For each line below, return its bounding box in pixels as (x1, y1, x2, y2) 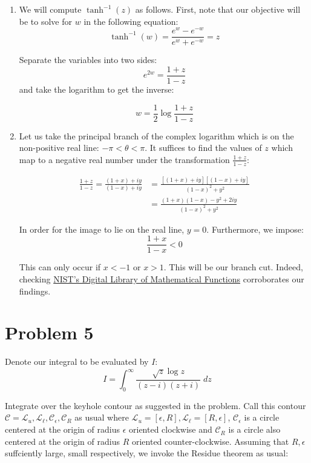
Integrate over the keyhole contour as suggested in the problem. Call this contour (5, 399, 306, 411)
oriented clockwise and (129, 423, 212, 436)
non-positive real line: (19, 141, 99, 154)
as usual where (74, 411, 129, 424)
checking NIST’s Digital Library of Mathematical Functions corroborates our (19, 272, 304, 285)
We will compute (19, 3, 82, 15)
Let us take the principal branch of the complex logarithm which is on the (19, 129, 294, 142)
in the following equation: (83, 15, 178, 27)
